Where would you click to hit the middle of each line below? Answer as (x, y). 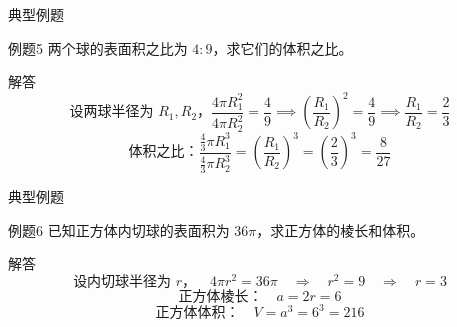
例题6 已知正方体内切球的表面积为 (119, 229)
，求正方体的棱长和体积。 (340, 229)
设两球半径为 (111, 112)
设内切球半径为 (122, 281)
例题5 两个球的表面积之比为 (98, 47)
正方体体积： (197, 313)
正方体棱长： (220, 296)
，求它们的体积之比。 (282, 47)
